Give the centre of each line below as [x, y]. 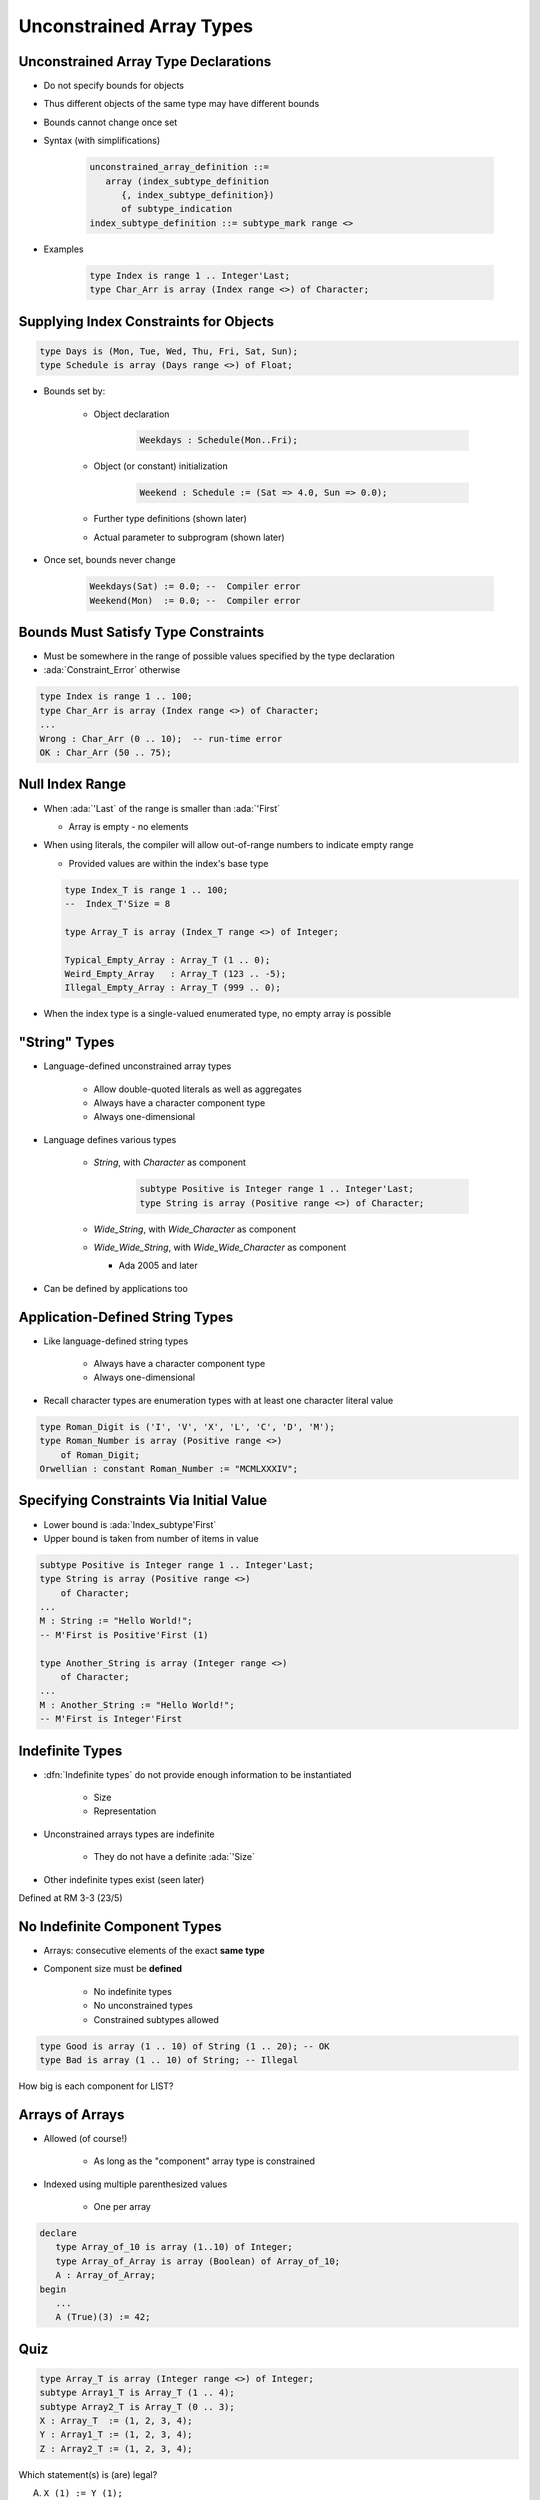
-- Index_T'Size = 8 [117, 904]
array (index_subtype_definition [187, 181]
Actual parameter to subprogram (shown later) [189, 537]
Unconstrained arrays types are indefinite [129, 1834]
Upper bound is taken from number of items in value [151, 1538]
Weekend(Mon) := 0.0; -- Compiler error [195, 600]
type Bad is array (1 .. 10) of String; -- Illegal [169, 2059]
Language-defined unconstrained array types [137, 1066]
